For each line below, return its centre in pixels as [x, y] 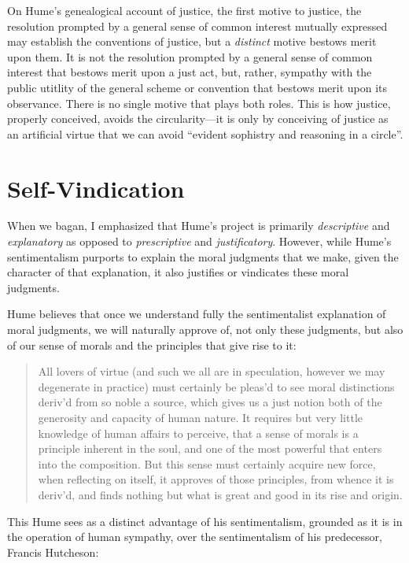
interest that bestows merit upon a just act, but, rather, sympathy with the [190, 72]
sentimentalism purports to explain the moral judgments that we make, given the [203, 256]
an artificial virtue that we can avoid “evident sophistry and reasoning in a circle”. [205, 133]
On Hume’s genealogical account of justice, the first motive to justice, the [184, 10]
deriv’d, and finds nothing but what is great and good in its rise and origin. [220, 494]
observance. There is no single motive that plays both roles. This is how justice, [199, 103]
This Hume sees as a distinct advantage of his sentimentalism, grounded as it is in [205, 521]
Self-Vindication [96, 188]
